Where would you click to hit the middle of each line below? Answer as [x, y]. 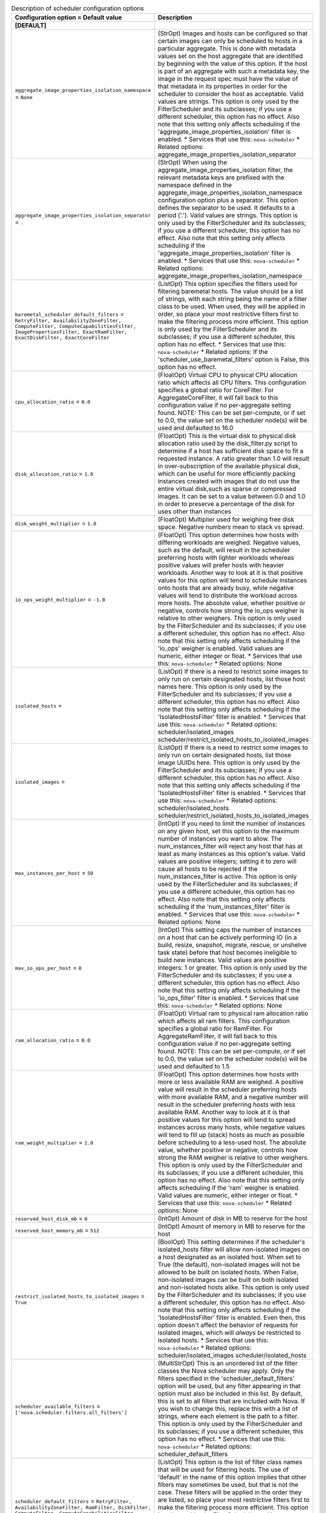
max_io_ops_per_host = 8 [48, 968]
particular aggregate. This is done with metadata [227, 48]
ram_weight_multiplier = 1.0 [54, 1143]
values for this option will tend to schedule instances [232, 580]
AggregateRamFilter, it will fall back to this [217, 1036]
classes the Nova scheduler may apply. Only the [226, 1371]
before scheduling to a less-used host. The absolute [232, 1143]
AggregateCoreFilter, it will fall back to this [218, 398]
